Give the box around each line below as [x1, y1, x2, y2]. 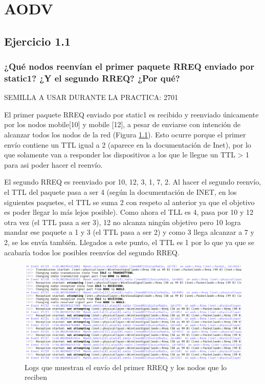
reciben [25, 372, 47, 382]
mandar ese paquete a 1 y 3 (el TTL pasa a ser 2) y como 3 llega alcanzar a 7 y [4, 227, 254, 237]
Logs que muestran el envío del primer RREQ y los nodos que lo [25, 361, 227, 372]
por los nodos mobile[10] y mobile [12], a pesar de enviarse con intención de [4, 119, 241, 130]
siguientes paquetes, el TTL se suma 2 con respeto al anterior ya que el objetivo [4, 196, 255, 207]
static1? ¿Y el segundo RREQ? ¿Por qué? [4, 72, 180, 84]
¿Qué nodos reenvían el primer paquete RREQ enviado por [4, 60, 254, 73]
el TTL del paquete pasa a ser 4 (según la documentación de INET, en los [4, 187, 237, 197]
